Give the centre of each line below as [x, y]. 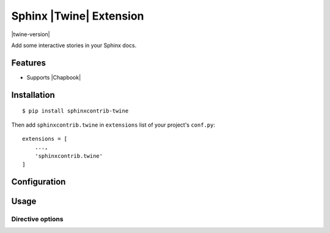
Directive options [37, 219]
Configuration [38, 182]
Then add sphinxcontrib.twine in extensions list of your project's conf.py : [113, 125]
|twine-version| [31, 34]
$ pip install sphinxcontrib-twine [75, 111]
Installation [33, 95]
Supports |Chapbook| [54, 77]
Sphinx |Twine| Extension [78, 16]
